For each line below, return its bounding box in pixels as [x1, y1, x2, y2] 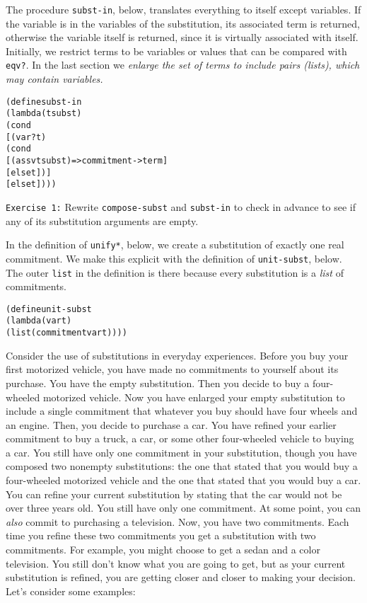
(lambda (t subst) [6, 108, 82, 119]
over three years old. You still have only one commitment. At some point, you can [6, 500, 361, 515]
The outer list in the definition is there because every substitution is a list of [6, 265, 344, 280]
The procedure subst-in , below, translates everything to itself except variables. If [6, 2, 361, 16]
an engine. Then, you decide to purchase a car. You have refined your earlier [6, 417, 337, 432]
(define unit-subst [6, 304, 92, 314]
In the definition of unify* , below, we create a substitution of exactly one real [6, 237, 344, 252]
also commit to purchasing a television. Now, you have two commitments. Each [6, 514, 349, 529]
